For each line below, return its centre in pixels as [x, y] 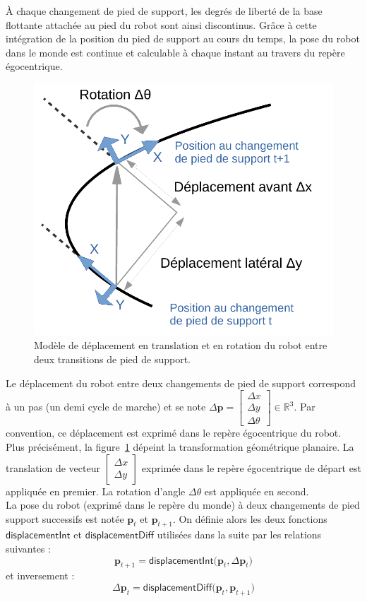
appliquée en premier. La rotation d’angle [96, 491]
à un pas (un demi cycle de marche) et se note [106, 407]
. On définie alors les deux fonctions [250, 518]
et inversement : [40, 576]
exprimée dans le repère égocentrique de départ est [251, 467]
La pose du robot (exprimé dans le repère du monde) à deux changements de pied [183, 505]
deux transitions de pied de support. [113, 359]
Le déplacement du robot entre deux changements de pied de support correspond [181, 383]
